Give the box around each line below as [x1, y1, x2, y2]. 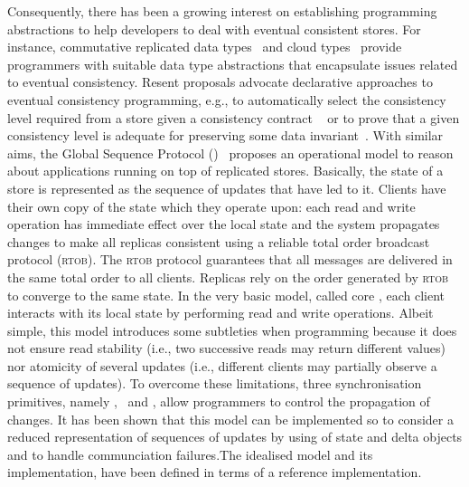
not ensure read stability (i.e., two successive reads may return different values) [7, 339, 446, 358]
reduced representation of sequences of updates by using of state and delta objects [7, 427, 463, 446]
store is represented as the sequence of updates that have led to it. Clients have [7, 178, 446, 197]
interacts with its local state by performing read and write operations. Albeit [7, 303, 434, 322]
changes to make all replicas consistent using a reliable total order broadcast [7, 232, 430, 251]
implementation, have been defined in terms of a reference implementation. [7, 463, 422, 482]
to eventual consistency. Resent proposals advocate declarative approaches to [7, 72, 433, 91]
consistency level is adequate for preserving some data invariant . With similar [7, 126, 444, 145]
